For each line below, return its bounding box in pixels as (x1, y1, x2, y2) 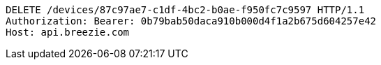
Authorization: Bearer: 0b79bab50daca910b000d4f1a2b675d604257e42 (6, 15, 377, 27)
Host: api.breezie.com (6, 27, 130, 38)
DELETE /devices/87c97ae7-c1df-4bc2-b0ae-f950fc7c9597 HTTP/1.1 (6, 4, 365, 15)
